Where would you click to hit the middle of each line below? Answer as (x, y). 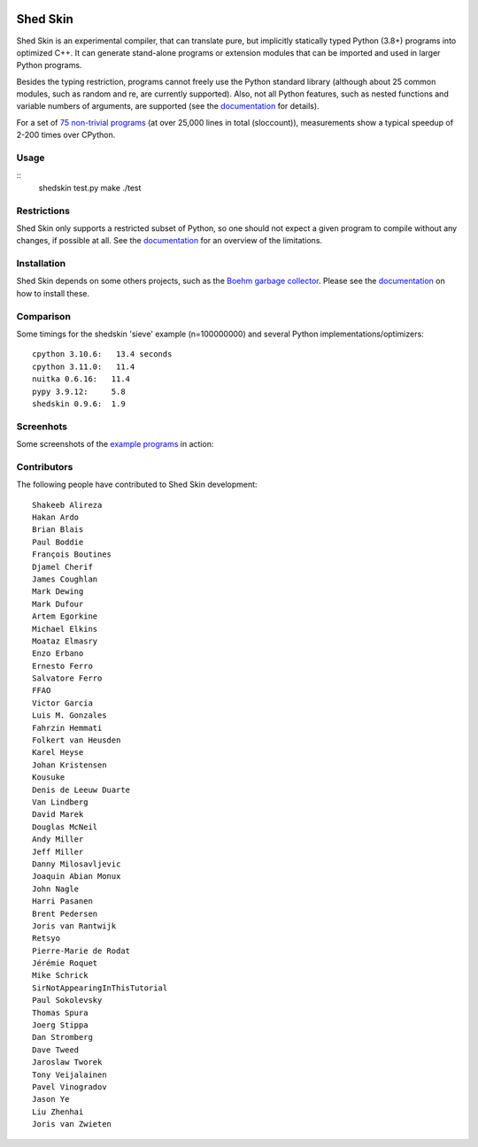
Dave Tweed (56, 1050)
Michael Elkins (65, 629)
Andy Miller (58, 839)
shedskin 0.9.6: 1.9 (79, 404)
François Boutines (72, 554)
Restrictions (43, 211)
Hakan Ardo (56, 517)
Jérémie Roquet (65, 963)
